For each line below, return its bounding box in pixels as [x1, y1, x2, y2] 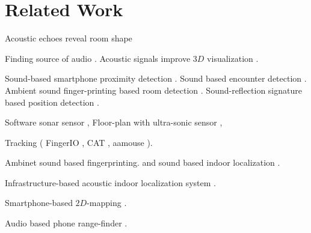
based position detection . [5, 95, 99, 108]
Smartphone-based [5, 196, 73, 209]
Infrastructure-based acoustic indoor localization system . [5, 176, 216, 189]
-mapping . [87, 196, 127, 209]
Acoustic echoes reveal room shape [5, 32, 132, 44]
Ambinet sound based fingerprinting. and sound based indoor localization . [5, 156, 280, 169]
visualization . [207, 52, 259, 64]
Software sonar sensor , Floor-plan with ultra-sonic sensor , [5, 116, 223, 129]
